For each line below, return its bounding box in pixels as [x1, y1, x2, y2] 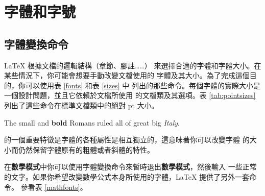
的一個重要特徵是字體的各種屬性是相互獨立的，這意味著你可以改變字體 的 [4, 134, 250, 145]
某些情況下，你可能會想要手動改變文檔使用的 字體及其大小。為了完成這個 [4, 70, 250, 81]
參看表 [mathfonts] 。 [20, 181, 87, 192]
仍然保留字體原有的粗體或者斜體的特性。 [18, 144, 154, 155]
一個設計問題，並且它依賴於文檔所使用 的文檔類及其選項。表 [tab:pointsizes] [4, 90, 256, 101]
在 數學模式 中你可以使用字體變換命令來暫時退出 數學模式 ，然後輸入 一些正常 [4, 161, 257, 172]
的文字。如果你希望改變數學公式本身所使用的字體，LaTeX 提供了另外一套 [4, 171, 250, 182]
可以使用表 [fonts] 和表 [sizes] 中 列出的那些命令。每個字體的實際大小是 [25, 80, 260, 90]
